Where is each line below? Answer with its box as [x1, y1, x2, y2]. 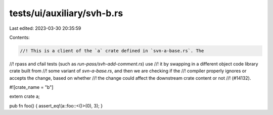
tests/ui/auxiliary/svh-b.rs [9, 8, 123, 19]
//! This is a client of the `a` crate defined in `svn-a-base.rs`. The [20, 48, 204, 53]
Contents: [9, 34, 30, 40]
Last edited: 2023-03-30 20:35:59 [9, 25, 81, 31]
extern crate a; [9, 93, 40, 99]
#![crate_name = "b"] [9, 84, 54, 90]
